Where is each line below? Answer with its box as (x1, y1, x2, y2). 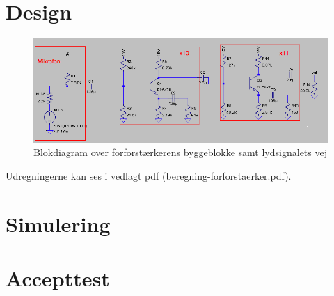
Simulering (6, 209, 111, 237)
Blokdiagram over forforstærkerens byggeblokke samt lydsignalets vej (33, 145, 327, 159)
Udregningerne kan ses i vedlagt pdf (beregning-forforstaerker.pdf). (6, 168, 292, 182)
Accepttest (6, 264, 110, 293)
